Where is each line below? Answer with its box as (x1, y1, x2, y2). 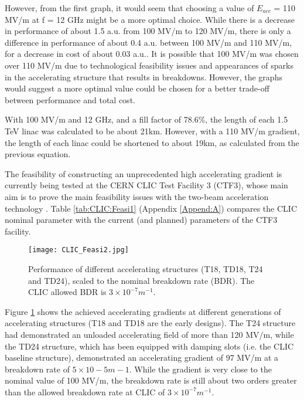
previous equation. (5, 148, 71, 160)
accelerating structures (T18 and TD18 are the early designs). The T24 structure (5, 317, 296, 329)
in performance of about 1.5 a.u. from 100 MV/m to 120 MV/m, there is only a (5, 25, 291, 37)
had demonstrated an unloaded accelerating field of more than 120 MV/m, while (5, 328, 294, 340)
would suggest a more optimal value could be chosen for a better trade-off (5, 82, 269, 94)
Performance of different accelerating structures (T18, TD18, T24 (28, 262, 263, 274)
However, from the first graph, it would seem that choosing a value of (5, 2, 254, 13)
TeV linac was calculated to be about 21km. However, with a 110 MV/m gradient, (5, 124, 300, 137)
